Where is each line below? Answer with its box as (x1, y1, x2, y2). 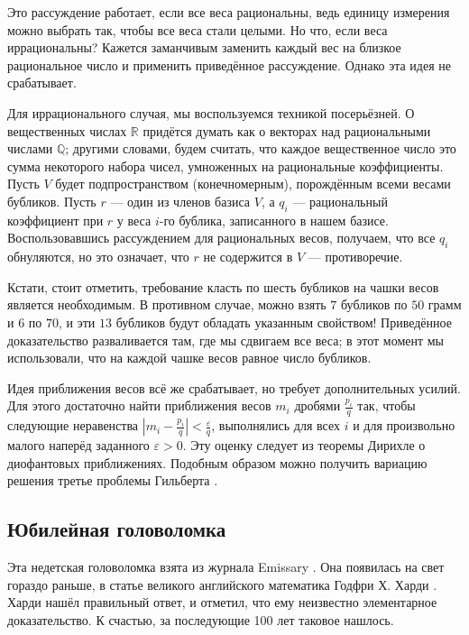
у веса (116, 210, 152, 229)
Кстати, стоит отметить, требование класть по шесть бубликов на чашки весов (7, 277, 439, 296)
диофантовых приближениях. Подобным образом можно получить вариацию (7, 453, 428, 472)
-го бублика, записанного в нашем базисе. (159, 210, 389, 229)
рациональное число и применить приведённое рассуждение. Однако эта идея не (7, 55, 451, 74)
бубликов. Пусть (7, 191, 97, 210)
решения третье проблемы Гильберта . (7, 471, 218, 490)
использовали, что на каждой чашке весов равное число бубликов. (7, 348, 372, 367)
